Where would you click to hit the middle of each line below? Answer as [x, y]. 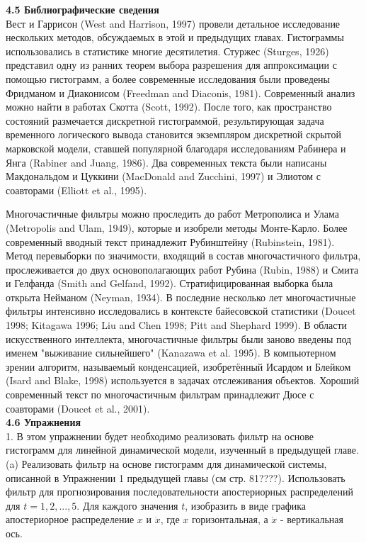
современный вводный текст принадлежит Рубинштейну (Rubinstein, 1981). [170, 241]
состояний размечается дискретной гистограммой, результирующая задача [165, 120]
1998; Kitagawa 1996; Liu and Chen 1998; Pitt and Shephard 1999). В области [177, 325]
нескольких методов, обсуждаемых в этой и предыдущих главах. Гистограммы [175, 37]
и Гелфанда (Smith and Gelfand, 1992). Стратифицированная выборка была [170, 283]
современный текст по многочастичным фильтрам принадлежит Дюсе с [160, 394]
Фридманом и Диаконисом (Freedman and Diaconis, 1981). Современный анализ [181, 93]
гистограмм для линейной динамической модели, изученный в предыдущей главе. [182, 450]
